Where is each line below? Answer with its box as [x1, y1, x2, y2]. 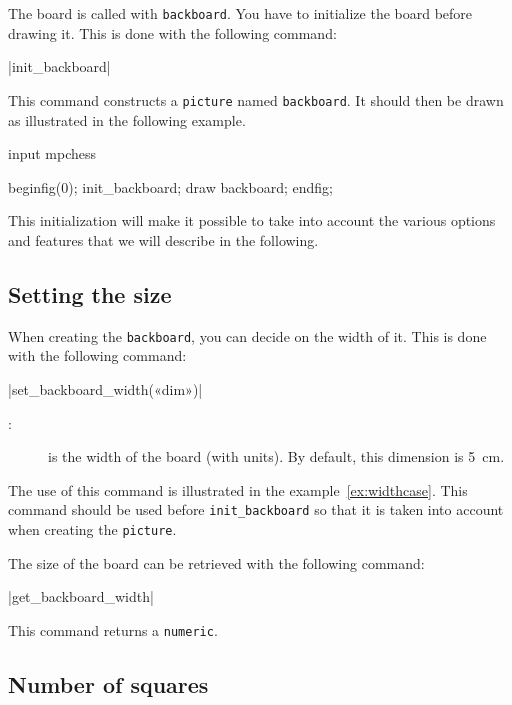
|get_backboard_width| [8, 586, 154, 607]
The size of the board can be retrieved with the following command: [8, 552, 425, 573]
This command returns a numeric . [8, 619, 218, 640]
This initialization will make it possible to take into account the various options [8, 210, 496, 231]
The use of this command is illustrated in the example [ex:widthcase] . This [8, 479, 468, 500]
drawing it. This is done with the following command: [8, 22, 337, 43]
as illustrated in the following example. [8, 109, 246, 130]
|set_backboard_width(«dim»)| [8, 378, 203, 399]
